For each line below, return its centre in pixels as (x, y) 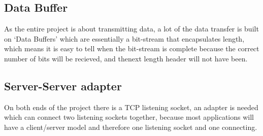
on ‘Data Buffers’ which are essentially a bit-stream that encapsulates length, (124, 38)
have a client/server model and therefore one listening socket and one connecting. (131, 127)
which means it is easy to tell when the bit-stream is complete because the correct (132, 48)
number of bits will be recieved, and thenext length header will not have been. (126, 58)
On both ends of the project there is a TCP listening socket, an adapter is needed (131, 107)
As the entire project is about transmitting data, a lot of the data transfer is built (131, 29)
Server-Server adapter (63, 86)
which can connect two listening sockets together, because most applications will (129, 117)
